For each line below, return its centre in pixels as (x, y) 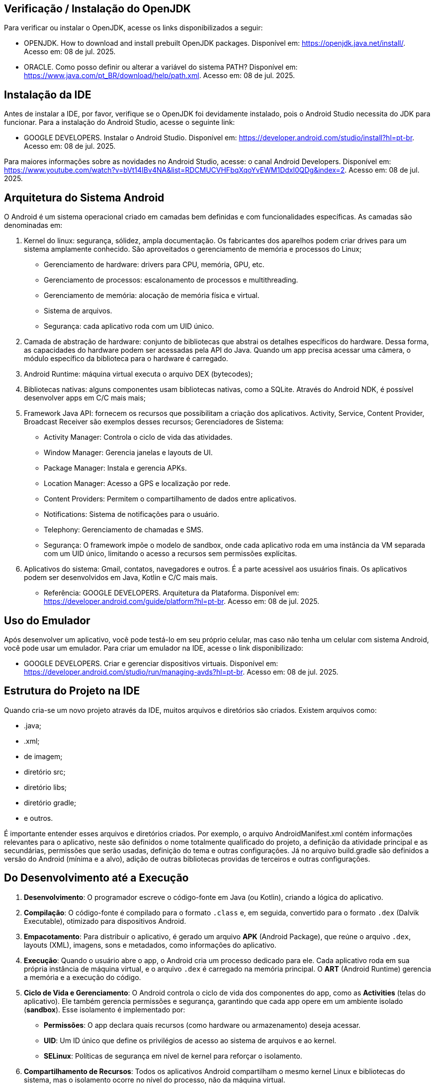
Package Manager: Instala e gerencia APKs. (115, 468)
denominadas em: (33, 225)
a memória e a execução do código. (83, 977)
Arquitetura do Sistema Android (84, 197)
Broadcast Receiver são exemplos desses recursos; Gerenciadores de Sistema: (154, 422)
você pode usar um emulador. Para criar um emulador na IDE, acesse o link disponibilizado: (154, 648)
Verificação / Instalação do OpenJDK (97, 9)
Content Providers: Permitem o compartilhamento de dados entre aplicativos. (170, 499)
